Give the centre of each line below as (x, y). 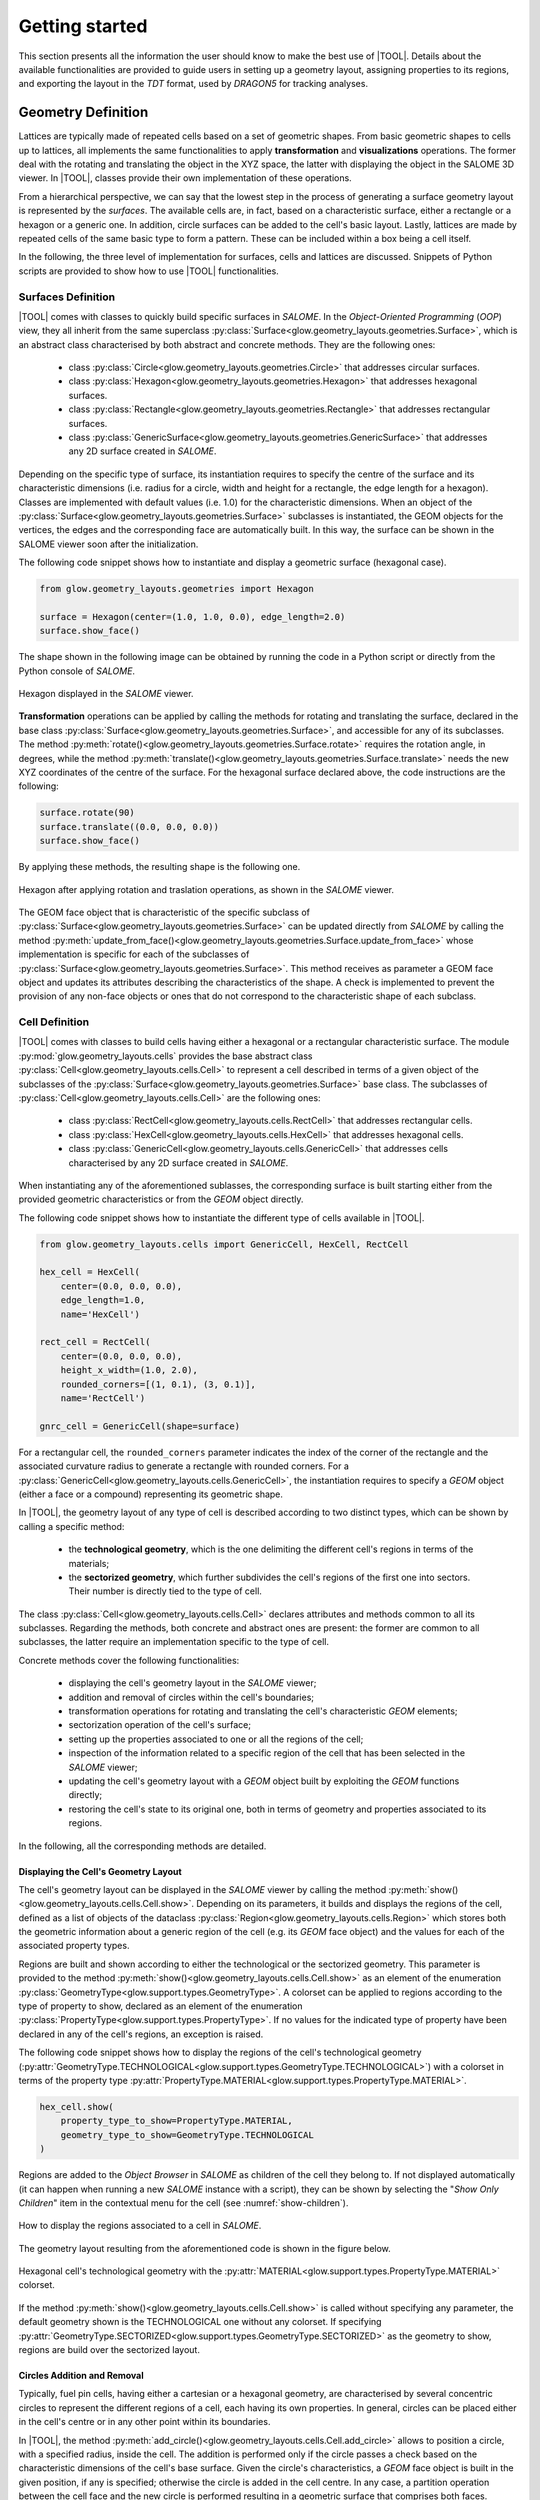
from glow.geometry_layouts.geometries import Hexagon (176, 589)
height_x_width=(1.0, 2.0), (129, 1370)
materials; (89, 1563)
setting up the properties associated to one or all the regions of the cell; (216, 1739)
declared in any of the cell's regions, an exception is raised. (141, 2034)
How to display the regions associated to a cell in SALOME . (140, 2226)
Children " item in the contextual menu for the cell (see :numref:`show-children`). (183, 2202)
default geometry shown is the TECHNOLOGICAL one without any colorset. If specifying (200, 2322)
